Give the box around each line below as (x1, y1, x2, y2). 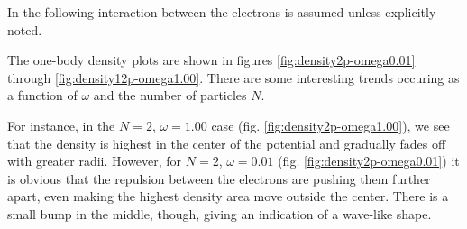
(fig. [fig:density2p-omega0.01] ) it (278, 151, 460, 170)
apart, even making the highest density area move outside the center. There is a (7, 187, 449, 206)
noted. (7, 20, 42, 39)
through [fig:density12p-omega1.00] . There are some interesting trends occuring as (7, 68, 460, 87)
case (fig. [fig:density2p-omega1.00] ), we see (211, 115, 450, 134)
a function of (7, 86, 78, 105)
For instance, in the (7, 115, 115, 134)
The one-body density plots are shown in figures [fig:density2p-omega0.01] (7, 50, 416, 69)
